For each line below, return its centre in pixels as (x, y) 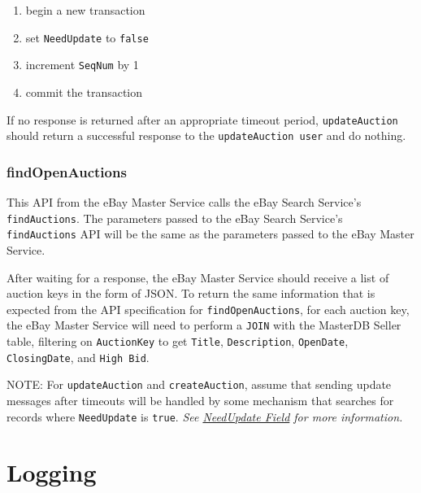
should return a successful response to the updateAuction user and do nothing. (206, 135)
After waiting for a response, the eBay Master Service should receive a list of (198, 277)
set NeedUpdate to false (87, 37)
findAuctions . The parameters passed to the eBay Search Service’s (175, 218)
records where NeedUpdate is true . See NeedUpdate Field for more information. (205, 416)
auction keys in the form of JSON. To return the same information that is (191, 293)
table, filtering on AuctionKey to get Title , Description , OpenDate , (178, 341)
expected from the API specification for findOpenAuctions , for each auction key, (208, 309)
